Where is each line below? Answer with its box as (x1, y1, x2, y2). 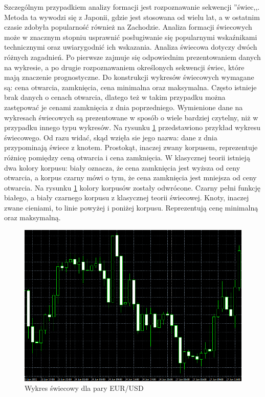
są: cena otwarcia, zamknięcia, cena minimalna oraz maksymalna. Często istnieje (4, 81, 257, 92)
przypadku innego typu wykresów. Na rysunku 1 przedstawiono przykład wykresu (4, 122, 261, 133)
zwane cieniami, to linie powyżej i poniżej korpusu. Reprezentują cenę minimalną (4, 202, 258, 213)
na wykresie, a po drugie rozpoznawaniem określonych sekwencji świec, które (4, 61, 245, 72)
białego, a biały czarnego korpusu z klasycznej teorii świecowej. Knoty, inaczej (4, 192, 249, 203)
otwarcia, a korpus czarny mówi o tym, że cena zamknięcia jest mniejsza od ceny (4, 172, 257, 183)
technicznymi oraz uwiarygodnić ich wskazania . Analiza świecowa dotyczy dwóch (4, 41, 257, 52)
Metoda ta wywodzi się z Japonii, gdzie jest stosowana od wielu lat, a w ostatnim (4, 11, 260, 22)
